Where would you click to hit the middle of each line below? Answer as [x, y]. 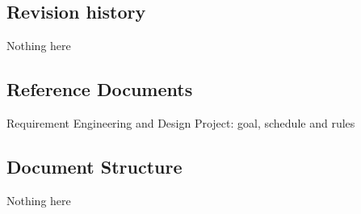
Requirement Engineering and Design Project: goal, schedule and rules [181, 123]
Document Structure [94, 166]
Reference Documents [100, 89]
